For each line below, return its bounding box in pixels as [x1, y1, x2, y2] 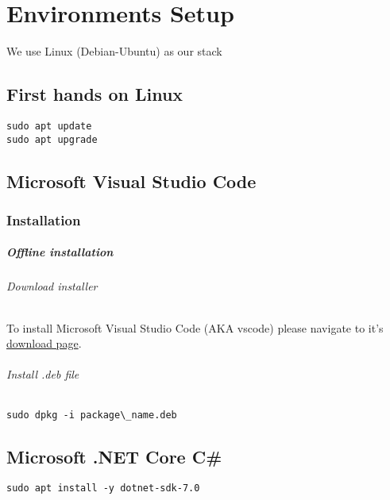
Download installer [6, 278, 98, 294]
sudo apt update [6, 120, 92, 132]
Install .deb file [6, 366, 79, 383]
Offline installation [6, 244, 114, 260]
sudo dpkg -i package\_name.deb [6, 409, 177, 421]
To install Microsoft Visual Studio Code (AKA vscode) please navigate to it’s [6, 319, 384, 336]
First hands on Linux [6, 82, 183, 106]
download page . [6, 335, 82, 352]
